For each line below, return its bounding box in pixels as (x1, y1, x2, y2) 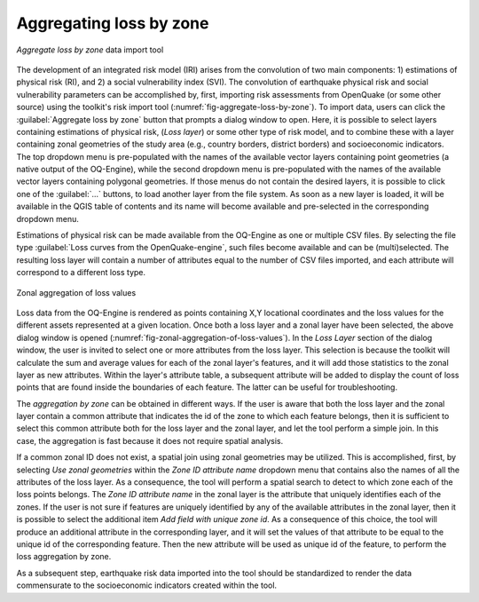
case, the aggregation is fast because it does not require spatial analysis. (16, 435, 284, 446)
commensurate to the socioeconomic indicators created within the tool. (16, 580, 278, 590)
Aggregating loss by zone (16, 13, 209, 33)
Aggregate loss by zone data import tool (16, 44, 164, 55)
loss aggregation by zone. (16, 551, 112, 562)
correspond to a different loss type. (16, 267, 146, 278)
